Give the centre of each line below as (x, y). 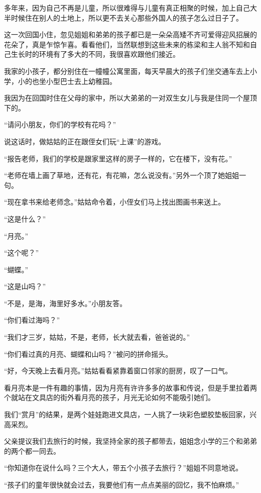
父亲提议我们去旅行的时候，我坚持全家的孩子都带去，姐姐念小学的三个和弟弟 (130, 441)
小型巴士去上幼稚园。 (81, 81)
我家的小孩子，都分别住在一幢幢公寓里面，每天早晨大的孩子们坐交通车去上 (127, 71)
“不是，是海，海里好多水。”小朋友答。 (66, 303)
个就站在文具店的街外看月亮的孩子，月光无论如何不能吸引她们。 (109, 397)
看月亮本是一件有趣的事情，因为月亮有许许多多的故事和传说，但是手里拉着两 (130, 387)
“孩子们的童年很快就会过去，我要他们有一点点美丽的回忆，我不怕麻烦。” (122, 484)
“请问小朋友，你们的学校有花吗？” (60, 124)
